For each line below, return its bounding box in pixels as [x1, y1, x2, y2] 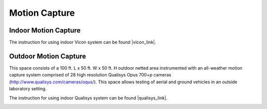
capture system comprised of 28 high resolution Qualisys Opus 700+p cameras [9, 72, 172, 78]
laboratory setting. [9, 86, 47, 92]
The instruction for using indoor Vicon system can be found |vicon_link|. [9, 39, 156, 45]
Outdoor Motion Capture [9, 52, 87, 60]
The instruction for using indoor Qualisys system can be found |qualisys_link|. [9, 95, 168, 101]
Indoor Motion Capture [9, 26, 81, 35]
